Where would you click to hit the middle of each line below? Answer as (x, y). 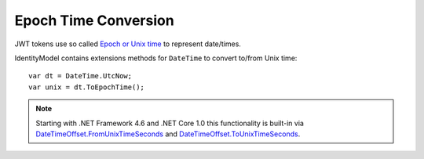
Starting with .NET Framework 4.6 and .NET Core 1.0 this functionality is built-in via (170, 123)
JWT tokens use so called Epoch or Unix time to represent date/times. (128, 44)
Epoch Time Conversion (94, 20)
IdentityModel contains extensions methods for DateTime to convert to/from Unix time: (156, 58)
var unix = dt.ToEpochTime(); (87, 87)
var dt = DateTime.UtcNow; (80, 76)
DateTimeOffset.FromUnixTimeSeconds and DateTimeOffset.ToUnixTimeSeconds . (168, 134)
